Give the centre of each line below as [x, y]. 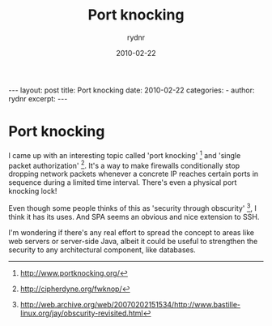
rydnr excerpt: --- [38, 98]
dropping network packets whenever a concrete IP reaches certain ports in [134, 174]
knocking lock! [33, 191]
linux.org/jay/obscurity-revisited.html [81, 313]
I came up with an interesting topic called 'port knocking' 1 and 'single [125, 154]
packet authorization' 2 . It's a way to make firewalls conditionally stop [124, 165]
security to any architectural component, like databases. [102, 250]
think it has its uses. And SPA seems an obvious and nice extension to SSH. [134, 217]
